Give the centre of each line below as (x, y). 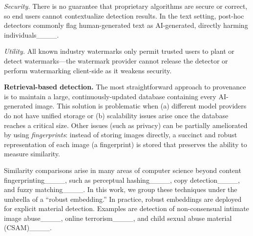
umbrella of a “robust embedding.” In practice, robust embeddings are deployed (123, 199)
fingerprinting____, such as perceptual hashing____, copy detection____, (122, 180)
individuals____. (32, 34)
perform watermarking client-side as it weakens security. (88, 70)
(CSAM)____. (28, 227)
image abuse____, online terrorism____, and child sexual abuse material (118, 218)
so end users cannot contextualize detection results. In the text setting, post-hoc (124, 15)
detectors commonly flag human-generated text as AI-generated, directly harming (126, 25)
